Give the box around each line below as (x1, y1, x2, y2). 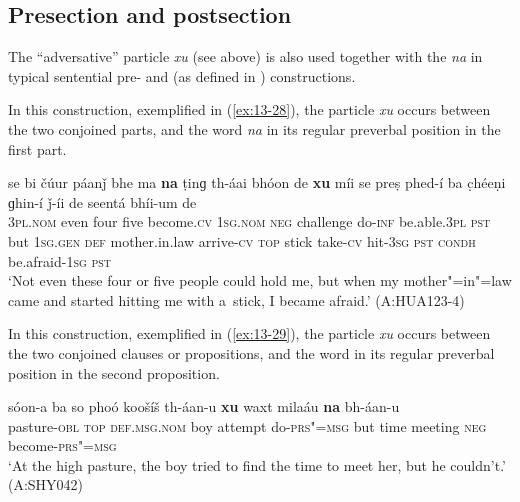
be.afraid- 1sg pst (8, 250, 112, 271)
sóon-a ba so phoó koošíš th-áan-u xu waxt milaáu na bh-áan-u (8, 396, 400, 417)
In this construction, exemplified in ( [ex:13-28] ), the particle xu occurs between (8, 99, 491, 120)
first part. (8, 138, 67, 159)
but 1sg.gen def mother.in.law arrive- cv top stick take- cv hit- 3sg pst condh (8, 230, 476, 251)
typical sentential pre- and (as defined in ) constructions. (8, 65, 356, 86)
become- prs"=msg (8, 435, 117, 456)
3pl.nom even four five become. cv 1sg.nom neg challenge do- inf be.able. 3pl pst (8, 211, 491, 232)
